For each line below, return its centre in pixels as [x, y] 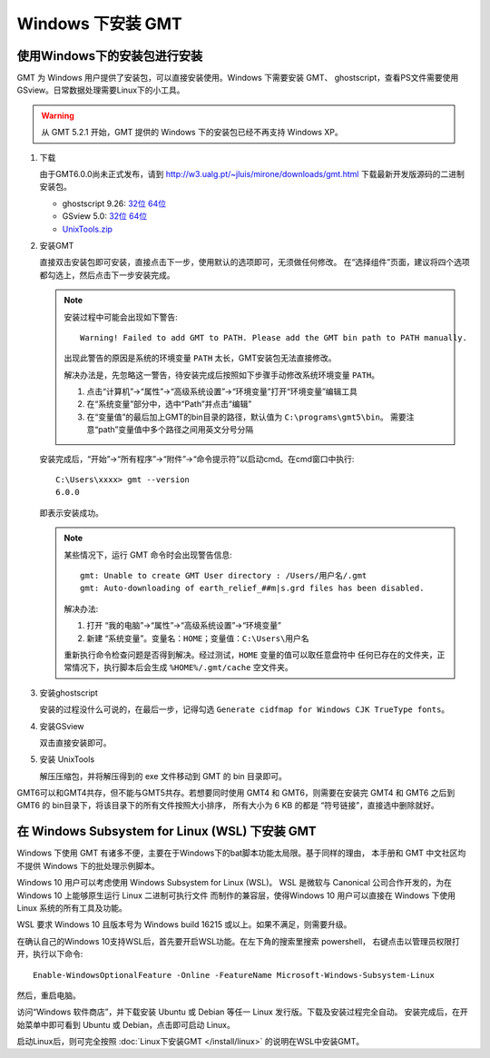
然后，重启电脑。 [49, 995]
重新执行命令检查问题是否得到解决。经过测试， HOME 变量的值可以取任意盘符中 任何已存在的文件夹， [250, 655]
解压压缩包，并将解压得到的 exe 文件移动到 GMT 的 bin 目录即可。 [163, 776]
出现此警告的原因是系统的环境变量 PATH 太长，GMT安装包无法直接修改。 [200, 358]
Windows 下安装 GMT [100, 24]
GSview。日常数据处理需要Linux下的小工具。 [101, 90]
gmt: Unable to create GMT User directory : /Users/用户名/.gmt [224, 575]
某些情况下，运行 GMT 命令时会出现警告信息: [148, 555]
